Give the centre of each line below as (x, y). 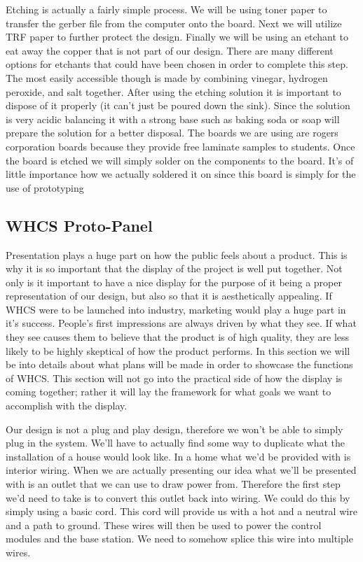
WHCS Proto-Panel (79, 225)
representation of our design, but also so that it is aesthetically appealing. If (169, 296)
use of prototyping (45, 187)
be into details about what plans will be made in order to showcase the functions (179, 364)
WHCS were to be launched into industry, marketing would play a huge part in (176, 309)
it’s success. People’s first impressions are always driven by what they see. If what (181, 323)
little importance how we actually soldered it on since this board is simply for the (181, 174)
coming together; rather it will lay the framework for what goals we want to (169, 392)
